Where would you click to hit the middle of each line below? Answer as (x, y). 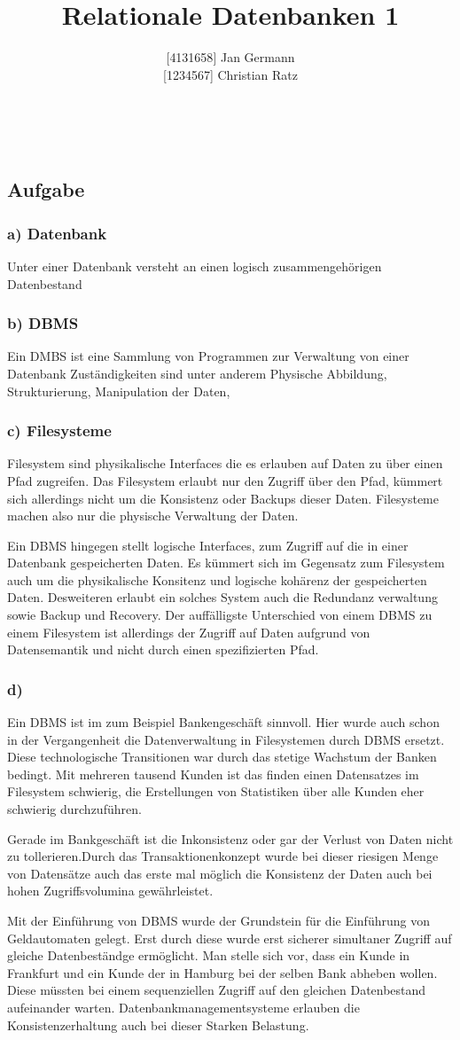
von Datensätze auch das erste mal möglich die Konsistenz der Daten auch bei (220, 873)
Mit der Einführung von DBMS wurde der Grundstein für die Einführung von (218, 920)
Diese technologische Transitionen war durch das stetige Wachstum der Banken (222, 757)
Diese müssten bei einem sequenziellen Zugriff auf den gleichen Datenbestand (217, 990)
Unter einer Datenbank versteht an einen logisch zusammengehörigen (195, 266)
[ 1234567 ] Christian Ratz (230, 74)
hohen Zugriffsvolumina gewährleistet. (110, 891)
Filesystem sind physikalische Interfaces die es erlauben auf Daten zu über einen (225, 463)
